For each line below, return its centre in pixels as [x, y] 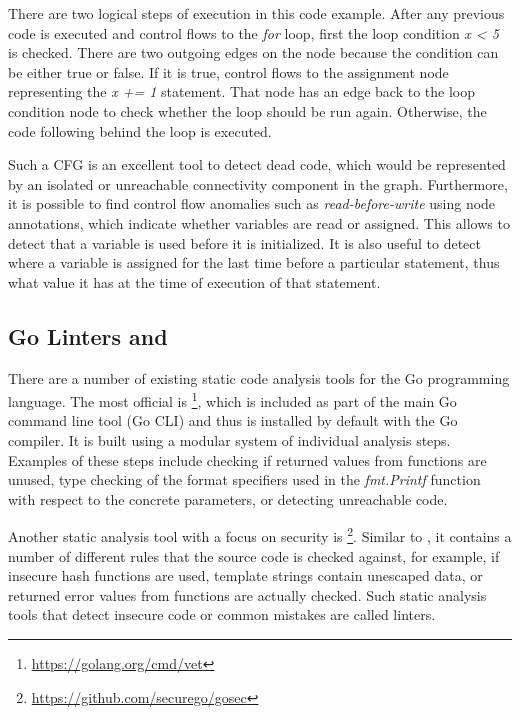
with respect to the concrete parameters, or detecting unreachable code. [228, 498]
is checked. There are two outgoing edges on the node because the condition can [253, 52]
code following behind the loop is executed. [140, 130]
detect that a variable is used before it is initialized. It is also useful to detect [245, 242]
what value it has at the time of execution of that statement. [194, 281]
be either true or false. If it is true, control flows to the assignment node [228, 71]
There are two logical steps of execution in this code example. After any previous [256, 13]
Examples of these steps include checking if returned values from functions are [247, 459]
